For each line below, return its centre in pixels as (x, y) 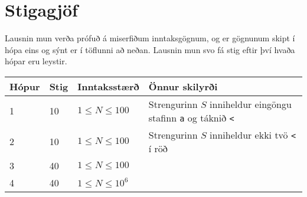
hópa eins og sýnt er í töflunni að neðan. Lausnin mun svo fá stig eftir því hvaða (150, 49)
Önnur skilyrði (183, 86)
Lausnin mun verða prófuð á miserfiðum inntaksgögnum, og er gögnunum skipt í (150, 38)
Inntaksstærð (108, 86)
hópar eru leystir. (36, 61)
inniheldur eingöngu (251, 104)
